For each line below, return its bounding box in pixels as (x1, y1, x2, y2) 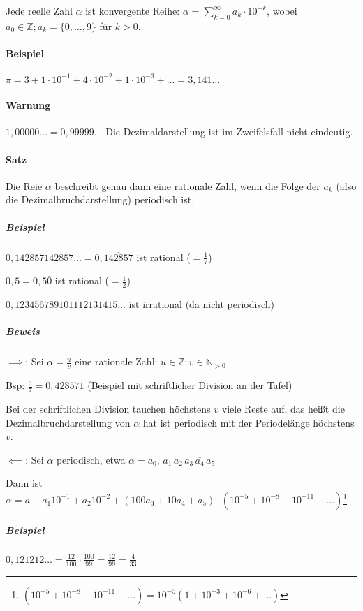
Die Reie (6, 178, 43, 193)
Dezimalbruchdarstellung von (6, 415, 131, 429)
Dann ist (6, 476, 43, 490)
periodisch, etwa (56, 452, 126, 466)
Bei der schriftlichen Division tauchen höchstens (6, 402, 211, 416)
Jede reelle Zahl (6, 3, 73, 17)
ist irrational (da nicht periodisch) (128, 297, 274, 311)
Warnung (6, 98, 51, 112)
